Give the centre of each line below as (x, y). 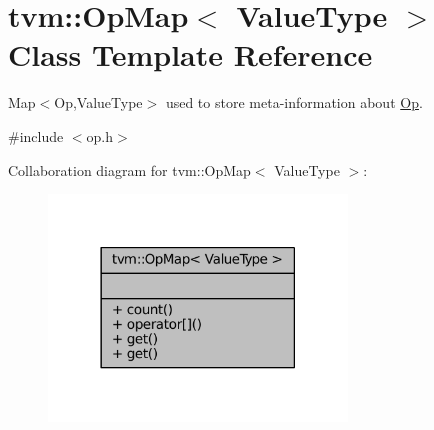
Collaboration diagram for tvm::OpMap (129, 169)
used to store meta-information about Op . (294, 102)
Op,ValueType (98, 102)
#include (36, 135)
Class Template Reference (190, 54)
